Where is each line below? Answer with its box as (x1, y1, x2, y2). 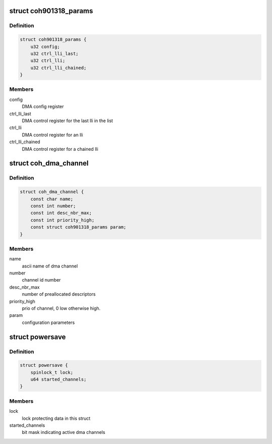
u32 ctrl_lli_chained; (30, 65, 87, 71)
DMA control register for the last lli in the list (22, 118, 113, 124)
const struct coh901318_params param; (30, 225, 126, 230)
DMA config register (22, 103, 64, 109)
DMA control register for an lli (22, 132, 83, 138)
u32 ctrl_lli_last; (30, 50, 79, 57)
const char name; (30, 196, 74, 202)
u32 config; (30, 43, 60, 49)
